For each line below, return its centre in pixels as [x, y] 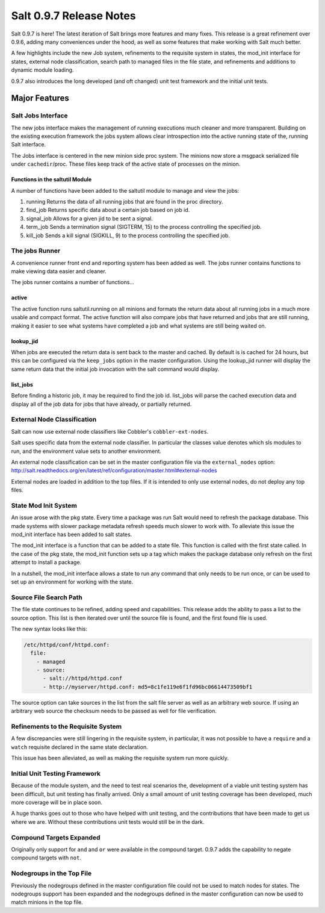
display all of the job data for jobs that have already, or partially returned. [101, 404]
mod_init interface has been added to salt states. [72, 534]
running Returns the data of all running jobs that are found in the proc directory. [125, 201]
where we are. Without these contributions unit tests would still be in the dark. [108, 821]
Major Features [40, 98]
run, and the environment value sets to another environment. [86, 451]
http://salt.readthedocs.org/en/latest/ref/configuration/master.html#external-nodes [114, 470]
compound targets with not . [46, 858]
